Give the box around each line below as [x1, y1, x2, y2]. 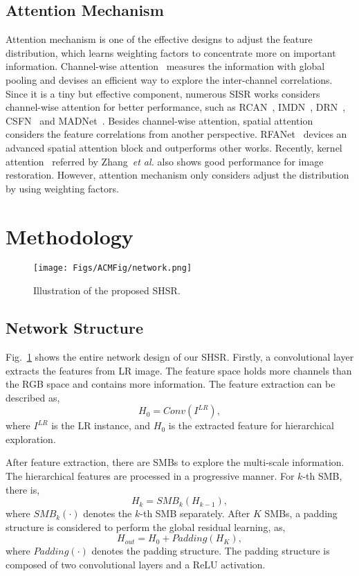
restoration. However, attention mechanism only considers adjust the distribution [6, 168, 349, 182]
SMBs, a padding [264, 506, 338, 521]
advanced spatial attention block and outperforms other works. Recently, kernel [6, 140, 342, 154]
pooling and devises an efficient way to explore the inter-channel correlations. [6, 72, 333, 87]
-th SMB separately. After [140, 506, 250, 521]
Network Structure [6, 317, 144, 339]
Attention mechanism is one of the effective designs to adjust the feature [6, 32, 313, 46]
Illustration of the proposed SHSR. [33, 283, 181, 298]
